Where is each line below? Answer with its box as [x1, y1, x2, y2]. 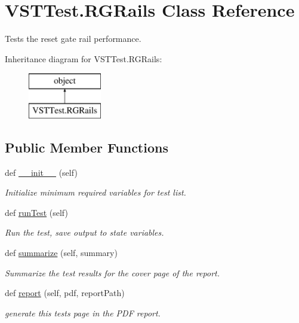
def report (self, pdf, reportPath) [5, 287, 125, 299]
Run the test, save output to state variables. [5, 226, 164, 239]
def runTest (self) [5, 206, 68, 218]
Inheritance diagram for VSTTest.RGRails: [5, 52, 162, 65]
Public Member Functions [5, 138, 168, 156]
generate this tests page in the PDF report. [5, 306, 161, 319]
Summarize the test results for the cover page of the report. [5, 266, 220, 279]
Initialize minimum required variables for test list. [5, 186, 186, 199]
